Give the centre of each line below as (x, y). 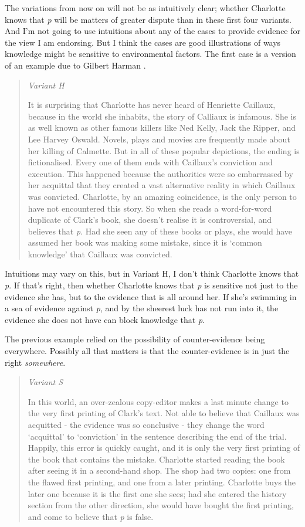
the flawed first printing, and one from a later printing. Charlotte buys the (162, 482)
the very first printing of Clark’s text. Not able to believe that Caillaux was (164, 413)
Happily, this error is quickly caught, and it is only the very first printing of (164, 448)
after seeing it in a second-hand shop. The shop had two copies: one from (159, 470)
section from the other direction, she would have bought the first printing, (161, 505)
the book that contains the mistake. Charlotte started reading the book (156, 459)
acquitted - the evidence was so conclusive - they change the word (146, 424)
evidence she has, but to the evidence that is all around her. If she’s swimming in (151, 296)
